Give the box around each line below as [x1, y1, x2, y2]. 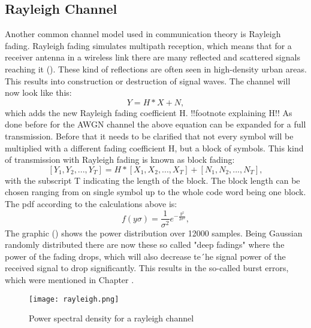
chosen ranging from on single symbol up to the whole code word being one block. [5, 186, 306, 198]
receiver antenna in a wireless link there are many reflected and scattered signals [5, 51, 300, 63]
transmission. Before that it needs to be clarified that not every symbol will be [5, 129, 294, 142]
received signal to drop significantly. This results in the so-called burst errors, [5, 262, 289, 274]
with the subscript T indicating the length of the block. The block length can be [5, 174, 300, 186]
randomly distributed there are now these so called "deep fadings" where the [5, 238, 285, 251]
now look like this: [5, 86, 72, 99]
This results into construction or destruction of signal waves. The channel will [5, 74, 291, 87]
